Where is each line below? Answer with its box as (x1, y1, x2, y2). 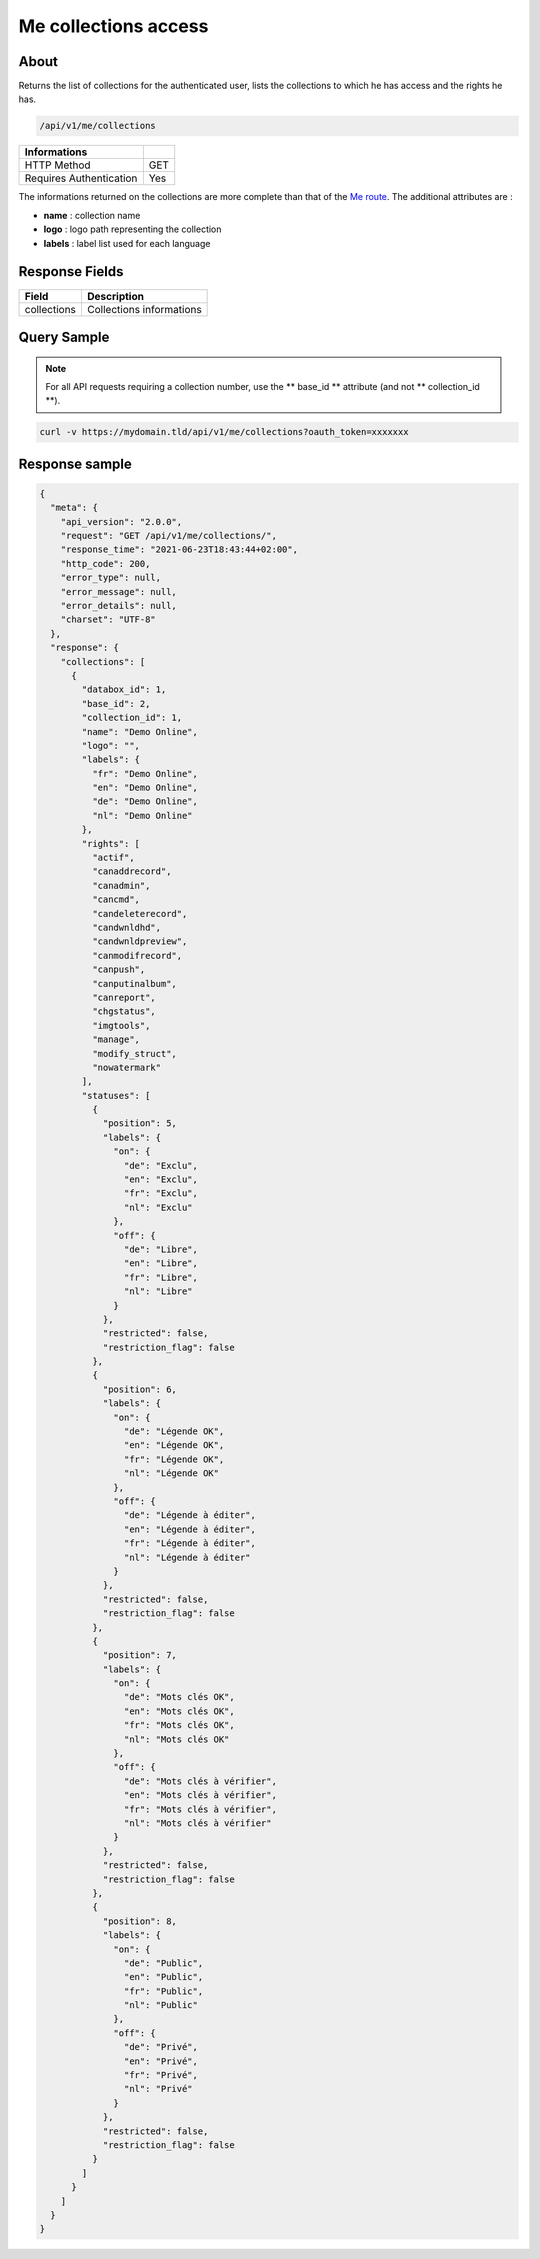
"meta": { (50, 502, 99, 514)
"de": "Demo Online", (91, 796, 199, 807)
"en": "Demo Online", (91, 782, 199, 794)
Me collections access (18, 15, 209, 37)
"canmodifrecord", (91, 950, 183, 961)
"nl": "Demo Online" (91, 810, 194, 821)
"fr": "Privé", (123, 2070, 199, 2081)
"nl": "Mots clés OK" (123, 1733, 230, 1745)
